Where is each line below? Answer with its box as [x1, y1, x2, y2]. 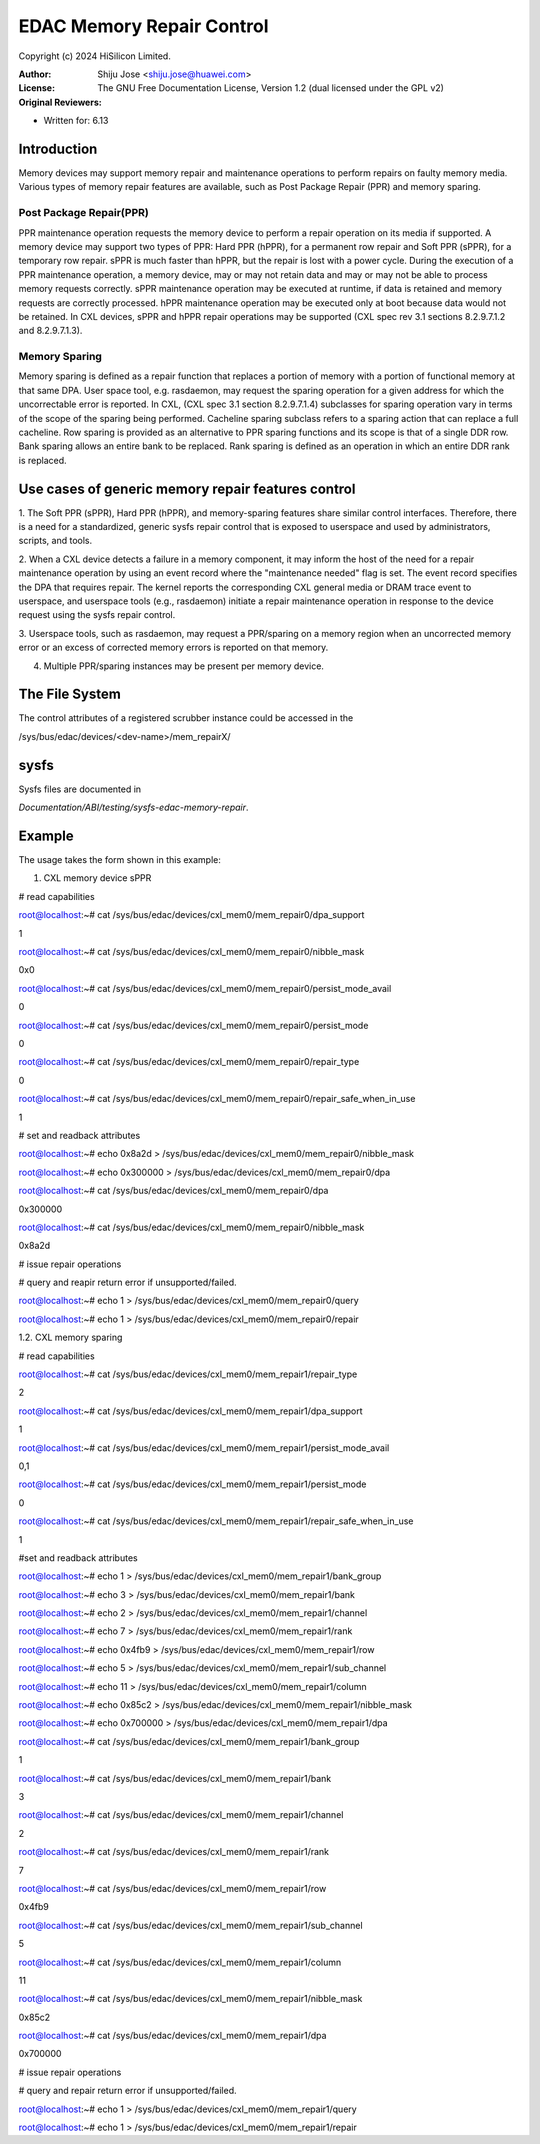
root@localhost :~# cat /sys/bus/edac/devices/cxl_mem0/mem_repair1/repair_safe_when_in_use [18, 1515, 414, 1527]
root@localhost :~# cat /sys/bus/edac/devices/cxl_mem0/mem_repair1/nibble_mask [18, 1993, 363, 2005]
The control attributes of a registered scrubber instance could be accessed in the [18, 712, 354, 724]
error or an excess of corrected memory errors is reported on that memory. [18, 641, 329, 654]
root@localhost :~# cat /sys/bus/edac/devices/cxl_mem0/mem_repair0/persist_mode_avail [18, 982, 392, 994]
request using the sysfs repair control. [18, 609, 176, 621]
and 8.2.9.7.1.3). [18, 325, 83, 337]
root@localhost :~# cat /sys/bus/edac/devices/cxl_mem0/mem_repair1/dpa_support [18, 1405, 363, 1417]
